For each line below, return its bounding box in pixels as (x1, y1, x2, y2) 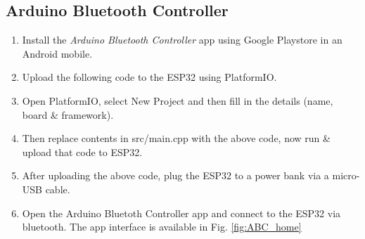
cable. (45, 181, 70, 196)
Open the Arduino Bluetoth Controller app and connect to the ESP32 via (22, 205, 341, 220)
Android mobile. (22, 46, 93, 60)
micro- (332, 168, 360, 183)
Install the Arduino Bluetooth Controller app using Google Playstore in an (22, 32, 342, 47)
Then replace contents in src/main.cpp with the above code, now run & (22, 131, 331, 146)
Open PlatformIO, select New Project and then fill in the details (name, (22, 93, 333, 108)
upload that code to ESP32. (22, 144, 143, 159)
